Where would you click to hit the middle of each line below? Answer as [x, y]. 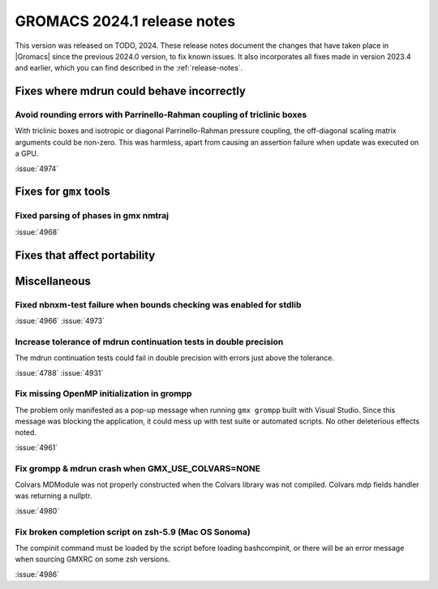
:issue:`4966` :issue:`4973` [60, 320]
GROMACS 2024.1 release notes [125, 21]
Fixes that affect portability [85, 255]
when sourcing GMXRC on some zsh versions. [92, 559]
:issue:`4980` [37, 510]
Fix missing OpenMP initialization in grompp [103, 393]
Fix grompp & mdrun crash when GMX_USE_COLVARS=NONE [138, 468]
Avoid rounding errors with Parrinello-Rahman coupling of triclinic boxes [161, 115]
